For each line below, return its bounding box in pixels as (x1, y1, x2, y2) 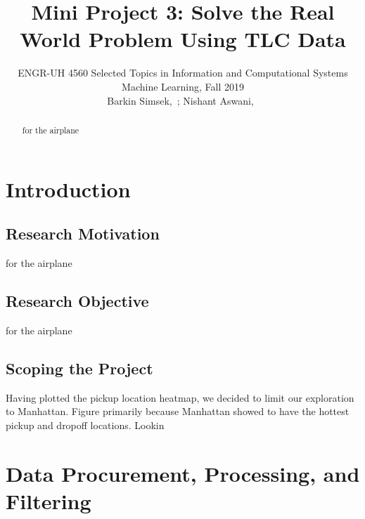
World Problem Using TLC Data (20, 25, 346, 53)
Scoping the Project (6, 357, 153, 379)
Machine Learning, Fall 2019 (122, 79, 244, 93)
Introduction (6, 174, 131, 203)
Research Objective (6, 289, 149, 311)
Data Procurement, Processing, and (6, 459, 360, 487)
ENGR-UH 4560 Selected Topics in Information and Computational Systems (18, 65, 348, 80)
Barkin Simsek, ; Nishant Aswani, (107, 93, 254, 107)
